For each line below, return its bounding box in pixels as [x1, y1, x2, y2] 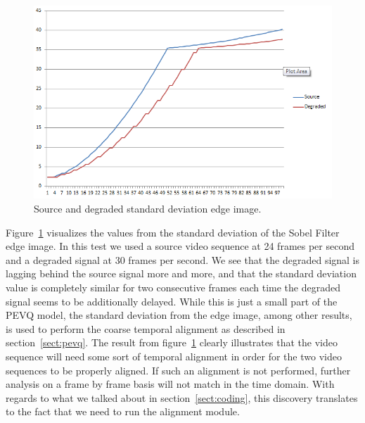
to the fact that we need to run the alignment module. [6, 404, 240, 419]
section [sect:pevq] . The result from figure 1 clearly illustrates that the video [6, 335, 338, 350]
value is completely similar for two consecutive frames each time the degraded [6, 280, 340, 295]
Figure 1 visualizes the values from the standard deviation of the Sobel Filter [6, 225, 340, 239]
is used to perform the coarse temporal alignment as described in [6, 321, 286, 336]
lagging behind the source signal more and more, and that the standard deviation [6, 266, 357, 281]
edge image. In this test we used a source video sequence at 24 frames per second [6, 239, 354, 253]
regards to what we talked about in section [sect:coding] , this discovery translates [6, 390, 358, 405]
